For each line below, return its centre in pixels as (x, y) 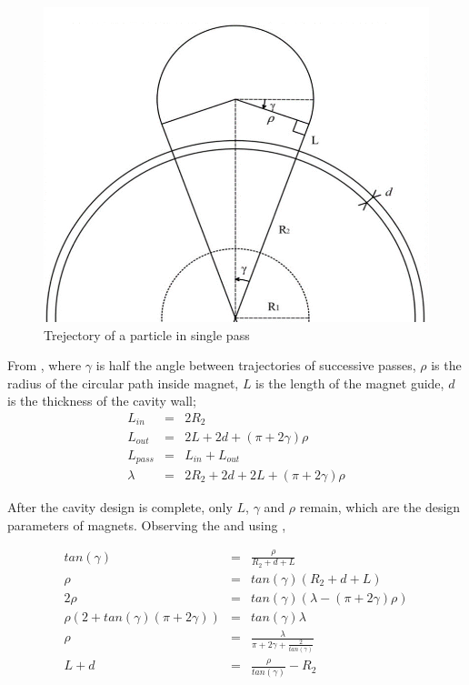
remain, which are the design (380, 507)
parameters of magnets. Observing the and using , (147, 524)
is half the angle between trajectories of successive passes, (256, 365)
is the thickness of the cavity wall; (102, 401)
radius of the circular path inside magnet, (123, 383)
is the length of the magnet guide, (350, 383)
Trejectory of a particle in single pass (147, 334)
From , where (45, 365)
